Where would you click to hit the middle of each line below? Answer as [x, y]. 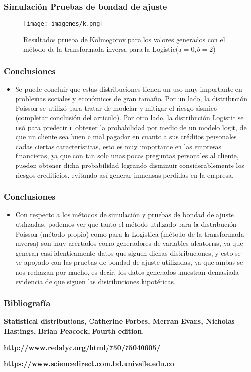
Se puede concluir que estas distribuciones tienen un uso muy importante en [129, 89]
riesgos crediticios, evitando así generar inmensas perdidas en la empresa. [124, 175]
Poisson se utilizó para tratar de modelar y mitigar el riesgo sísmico [116, 108]
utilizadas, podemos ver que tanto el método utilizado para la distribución [126, 224]
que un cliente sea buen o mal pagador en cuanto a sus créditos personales [126, 137]
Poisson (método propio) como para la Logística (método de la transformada [130, 233]
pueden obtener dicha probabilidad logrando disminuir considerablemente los [130, 165]
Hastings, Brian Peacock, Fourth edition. [74, 331]
